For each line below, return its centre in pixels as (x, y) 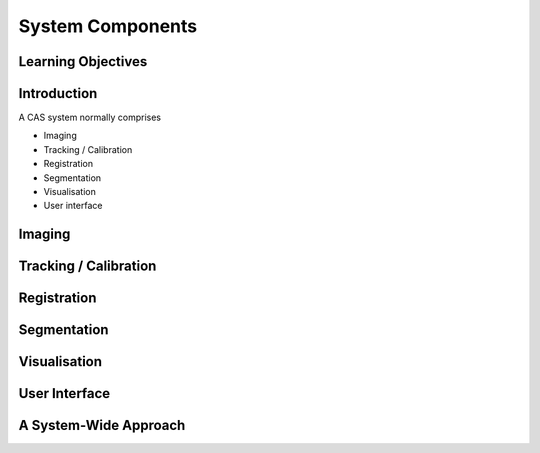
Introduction (58, 93)
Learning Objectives (83, 61)
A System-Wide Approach (102, 425)
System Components (108, 26)
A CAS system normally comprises (90, 117)
